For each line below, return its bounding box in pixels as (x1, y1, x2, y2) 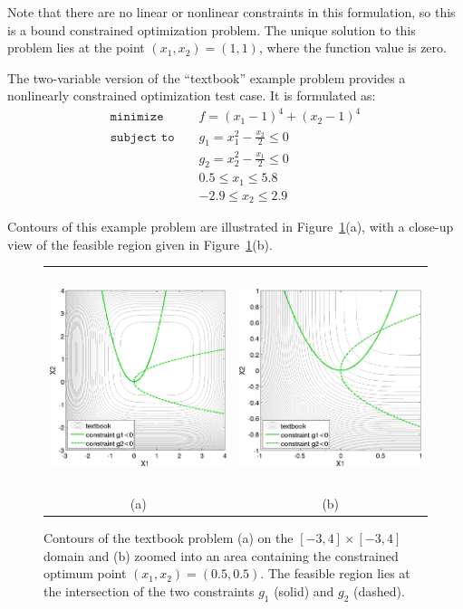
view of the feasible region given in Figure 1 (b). (7, 234, 273, 253)
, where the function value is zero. (258, 38, 447, 57)
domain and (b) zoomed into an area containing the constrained (43, 546, 399, 565)
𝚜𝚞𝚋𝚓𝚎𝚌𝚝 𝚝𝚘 (110, 130, 175, 144)
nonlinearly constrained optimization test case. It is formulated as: (7, 86, 376, 105)
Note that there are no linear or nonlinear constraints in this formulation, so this (7, 3, 456, 21)
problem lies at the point (7, 38, 145, 57)
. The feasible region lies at (260, 564, 410, 583)
